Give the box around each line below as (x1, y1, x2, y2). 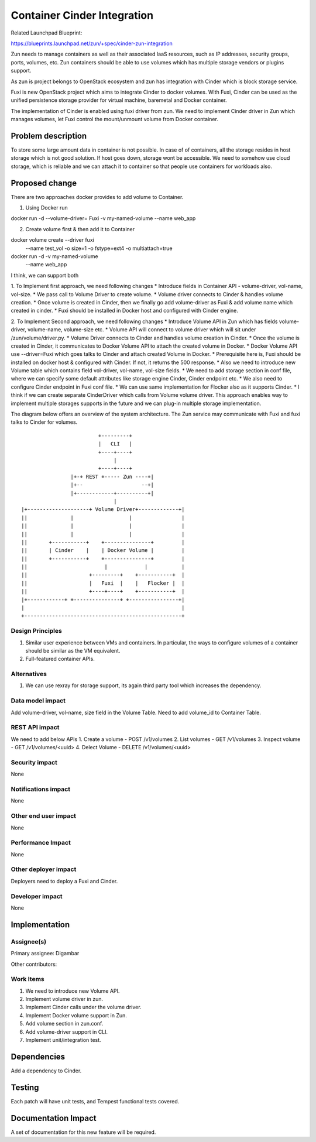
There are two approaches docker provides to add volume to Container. (11, 193, 184, 200)
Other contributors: (11, 961, 57, 968)
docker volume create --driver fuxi (11, 236, 95, 244)
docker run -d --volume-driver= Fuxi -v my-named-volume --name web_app (11, 215, 196, 222)
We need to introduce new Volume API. (25, 987, 120, 994)
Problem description (11, 131, 87, 140)
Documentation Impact (11, 1113, 97, 1123)
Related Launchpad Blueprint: (11, 29, 83, 36)
